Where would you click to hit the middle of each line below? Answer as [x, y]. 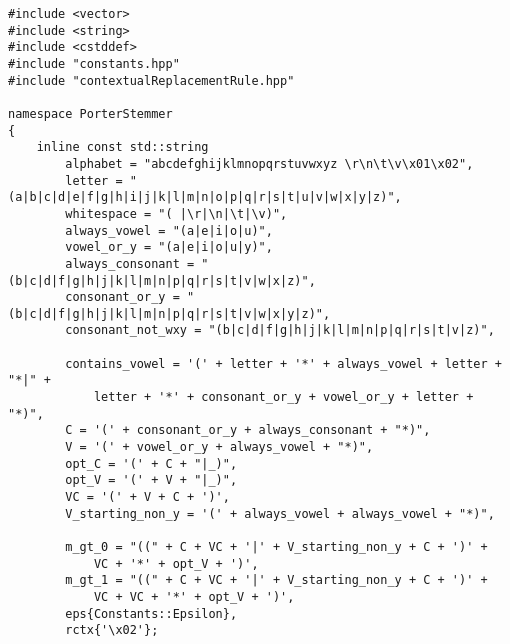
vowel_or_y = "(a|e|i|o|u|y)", [169, 247]
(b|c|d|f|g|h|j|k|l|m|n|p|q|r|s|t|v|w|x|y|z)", [169, 313]
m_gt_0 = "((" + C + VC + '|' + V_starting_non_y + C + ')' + [276, 547]
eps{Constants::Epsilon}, [151, 613]
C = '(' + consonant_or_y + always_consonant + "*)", [248, 430]
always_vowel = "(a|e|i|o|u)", [169, 230]
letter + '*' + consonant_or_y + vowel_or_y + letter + [283, 397]
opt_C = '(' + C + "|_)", [151, 463]
